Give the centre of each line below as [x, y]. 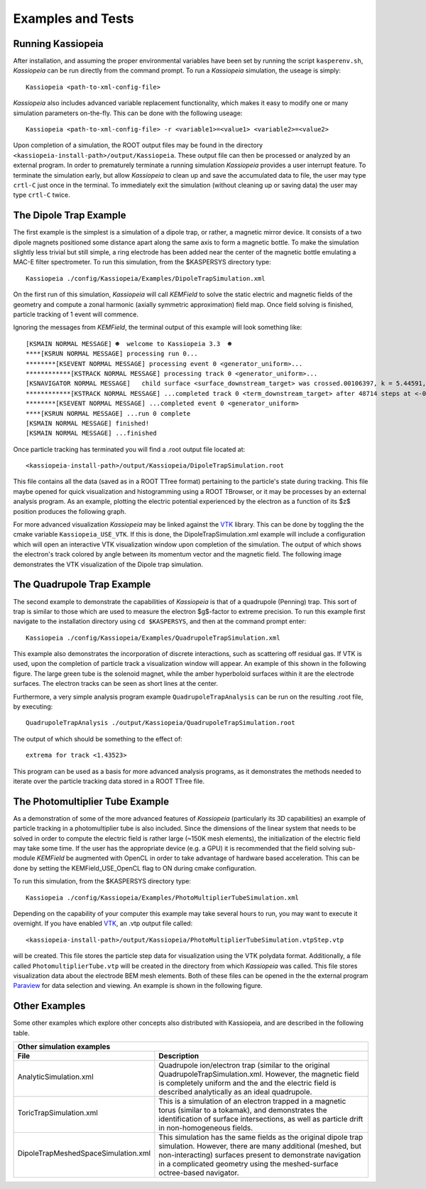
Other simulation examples [64, 1047]
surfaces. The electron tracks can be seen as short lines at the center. [115, 684]
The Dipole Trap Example [70, 216]
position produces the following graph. [70, 511]
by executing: [33, 706]
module [24, 858]
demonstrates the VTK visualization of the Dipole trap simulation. [108, 564]
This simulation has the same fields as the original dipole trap [261, 1137]
